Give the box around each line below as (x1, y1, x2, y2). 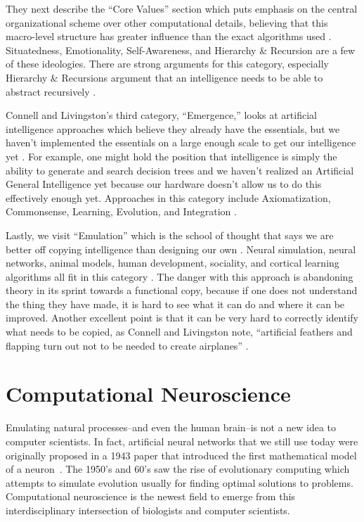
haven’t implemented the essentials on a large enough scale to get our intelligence (6, 135, 356, 150)
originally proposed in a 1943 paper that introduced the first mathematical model (6, 447, 357, 462)
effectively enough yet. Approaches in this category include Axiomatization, (6, 190, 331, 205)
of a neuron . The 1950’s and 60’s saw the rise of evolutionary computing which (6, 461, 350, 476)
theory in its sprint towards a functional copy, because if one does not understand (6, 283, 358, 298)
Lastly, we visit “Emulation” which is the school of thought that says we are (6, 227, 334, 242)
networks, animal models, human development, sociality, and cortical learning (6, 255, 339, 270)
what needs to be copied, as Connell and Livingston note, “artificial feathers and (6, 324, 353, 339)
